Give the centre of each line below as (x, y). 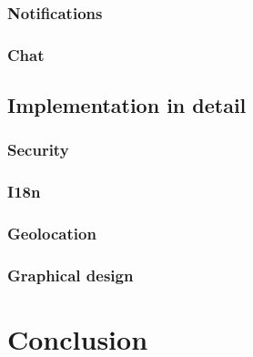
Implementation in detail (127, 105)
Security (38, 150)
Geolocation (52, 234)
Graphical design (71, 275)
